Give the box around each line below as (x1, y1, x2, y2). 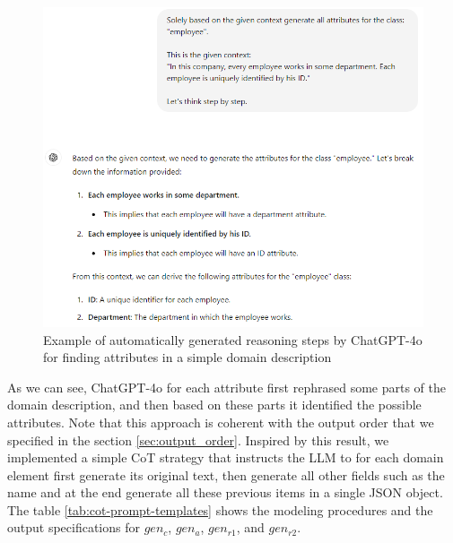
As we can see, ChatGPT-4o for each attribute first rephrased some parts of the (7, 377, 446, 396)
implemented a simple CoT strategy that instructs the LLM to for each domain (7, 448, 444, 467)
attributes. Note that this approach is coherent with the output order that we (7, 412, 434, 431)
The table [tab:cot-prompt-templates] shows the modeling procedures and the (7, 500, 433, 519)
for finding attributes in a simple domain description (43, 348, 332, 366)
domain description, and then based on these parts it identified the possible (7, 395, 422, 414)
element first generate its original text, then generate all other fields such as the (7, 465, 445, 484)
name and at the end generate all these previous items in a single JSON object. (7, 483, 443, 502)
